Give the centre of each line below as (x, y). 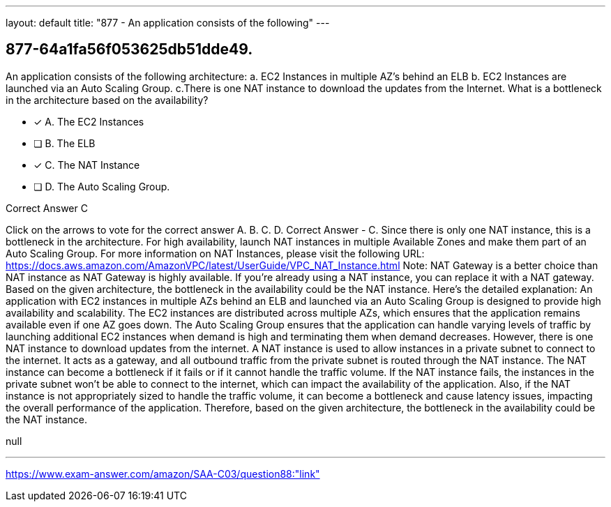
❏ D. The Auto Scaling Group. (102, 186)
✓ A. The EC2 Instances (89, 121)
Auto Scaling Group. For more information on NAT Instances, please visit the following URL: (215, 253)
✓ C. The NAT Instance (87, 165)
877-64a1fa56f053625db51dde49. (129, 50)
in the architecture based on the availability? (107, 100)
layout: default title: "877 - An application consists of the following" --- (168, 23)
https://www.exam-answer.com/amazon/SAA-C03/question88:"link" (163, 474)
